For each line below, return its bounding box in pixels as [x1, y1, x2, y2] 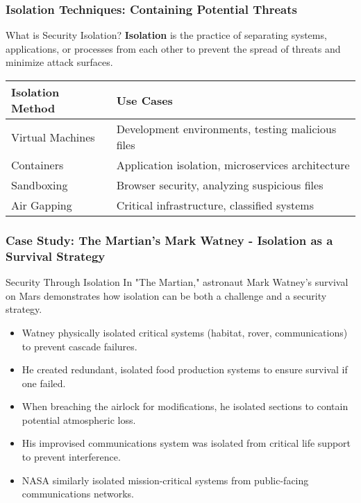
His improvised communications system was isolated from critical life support [22, 436, 351, 450]
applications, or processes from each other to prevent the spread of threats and [6, 41, 341, 56]
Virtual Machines [11, 128, 95, 145]
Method [11, 100, 56, 116]
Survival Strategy [6, 247, 106, 264]
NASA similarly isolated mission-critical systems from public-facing [22, 472, 309, 487]
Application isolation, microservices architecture [116, 157, 350, 173]
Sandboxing [11, 177, 68, 193]
